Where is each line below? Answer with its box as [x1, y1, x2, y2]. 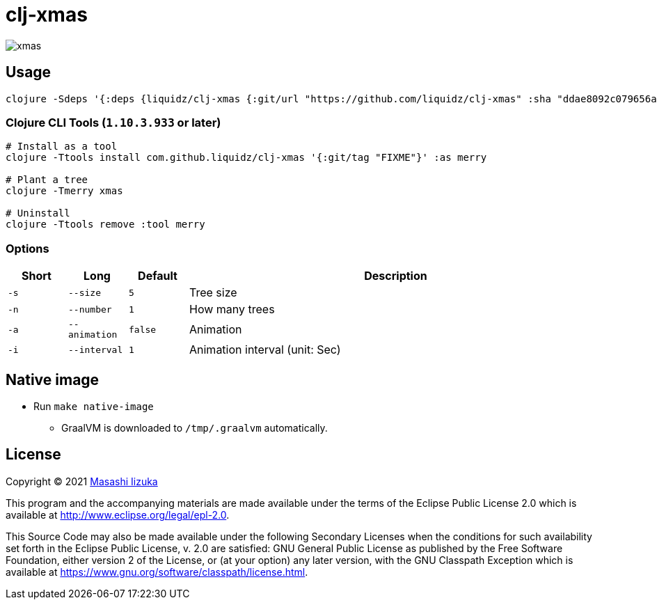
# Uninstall [6, 207, 70, 219]
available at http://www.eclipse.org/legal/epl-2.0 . [6, 508, 230, 521]
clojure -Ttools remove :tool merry [6, 219, 205, 230]
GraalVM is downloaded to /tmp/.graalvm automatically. [61, 421, 328, 434]
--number [68, 304, 112, 315]
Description [364, 269, 427, 283]
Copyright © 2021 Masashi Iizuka [6, 475, 158, 487]
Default [138, 269, 177, 283]
